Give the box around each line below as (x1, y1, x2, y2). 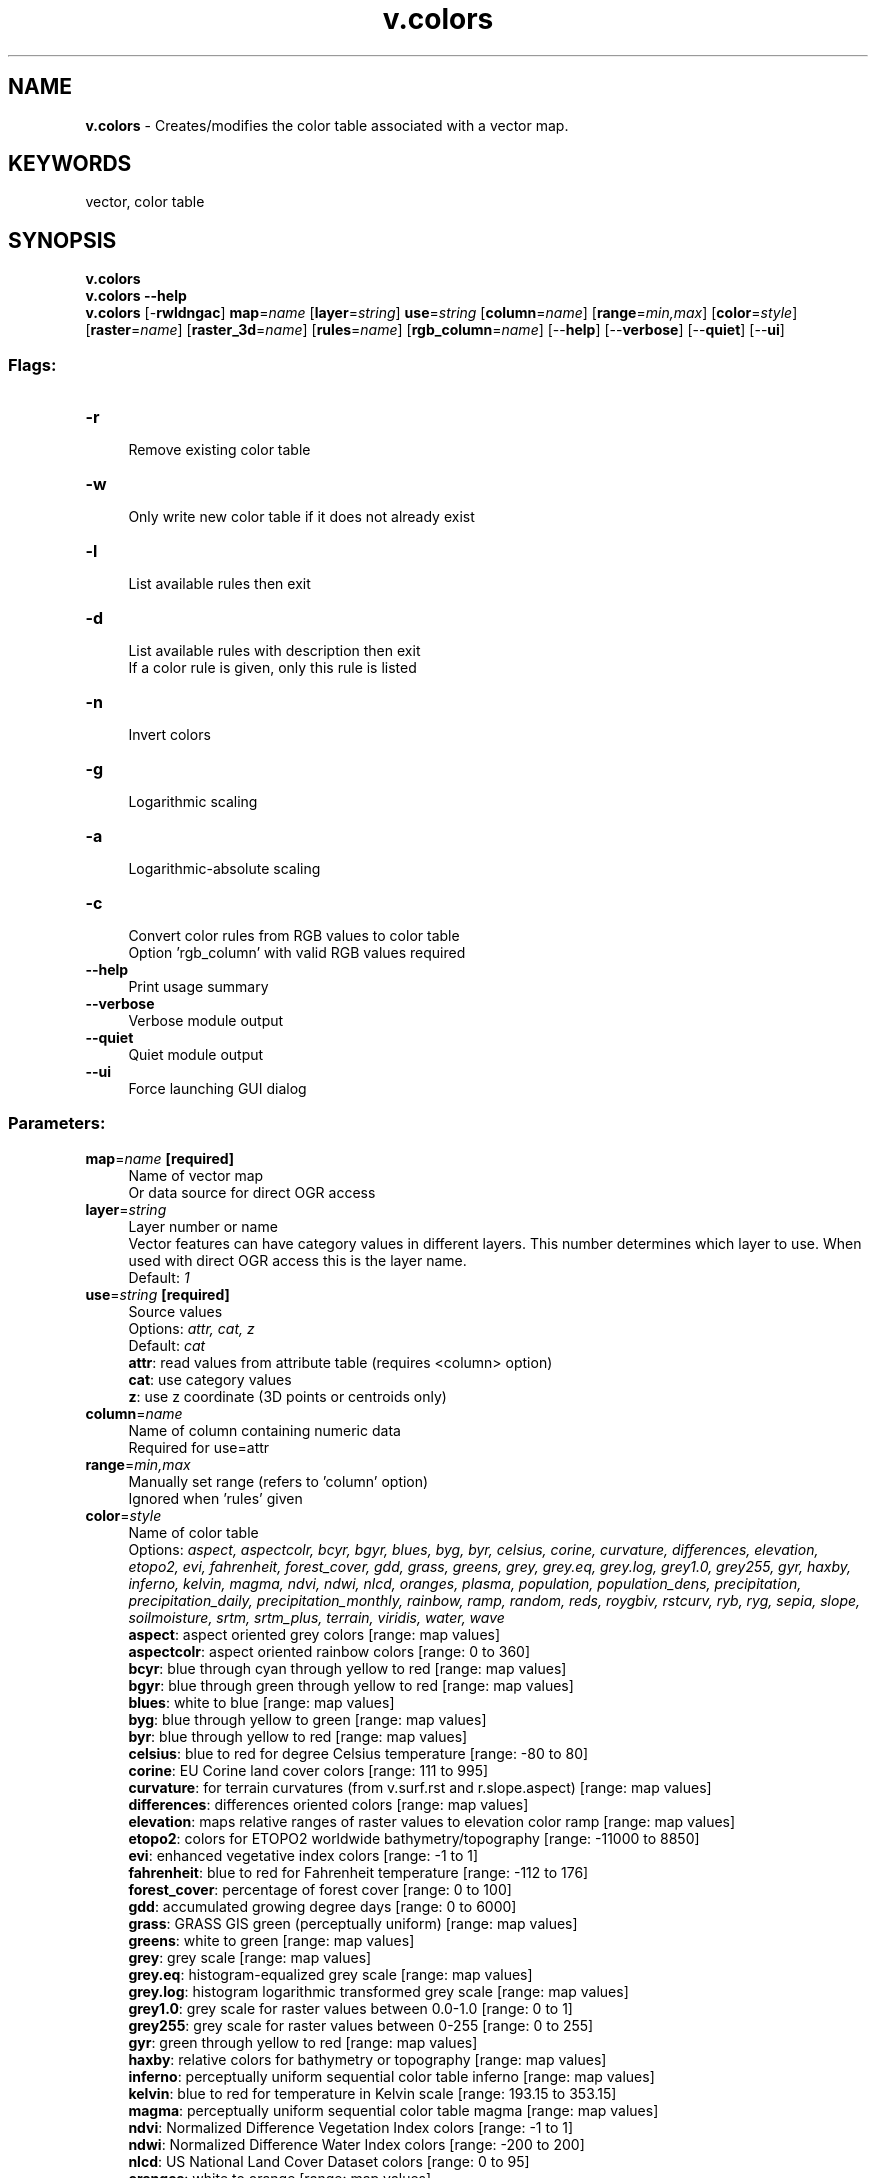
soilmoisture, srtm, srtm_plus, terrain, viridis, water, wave (128, 1608, 505, 1626)
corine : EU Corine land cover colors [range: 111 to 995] (128, 1761, 489, 1779)
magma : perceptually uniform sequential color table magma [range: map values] (128, 2101, 659, 2119)
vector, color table (85, 193, 205, 211)
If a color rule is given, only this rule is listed (128, 659, 417, 677)
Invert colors (128, 726, 211, 744)
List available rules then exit (128, 575, 311, 593)
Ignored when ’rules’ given (128, 1489, 303, 1507)
